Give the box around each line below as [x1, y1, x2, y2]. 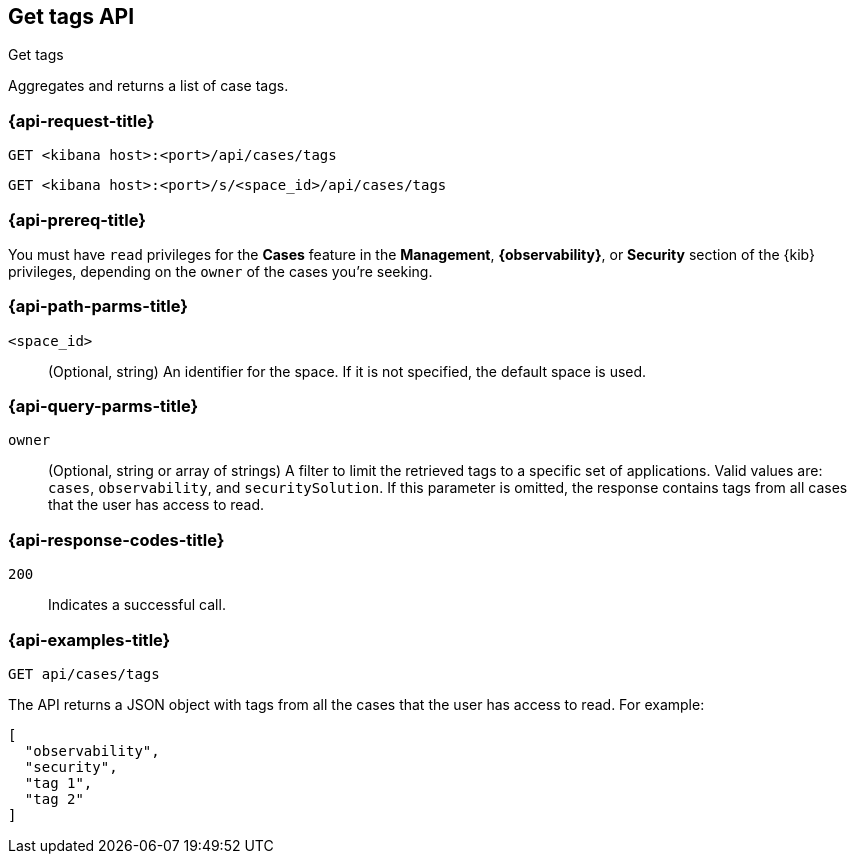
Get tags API [8, 4, 135, 29]
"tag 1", [24, 774, 93, 791]
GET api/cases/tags [8, 665, 160, 682]
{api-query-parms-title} [8, 396, 199, 417]
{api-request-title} [8, 110, 155, 131]
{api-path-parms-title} [8, 296, 188, 317]
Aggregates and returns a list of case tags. [8, 77, 289, 95]
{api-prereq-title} [8, 209, 146, 230]
